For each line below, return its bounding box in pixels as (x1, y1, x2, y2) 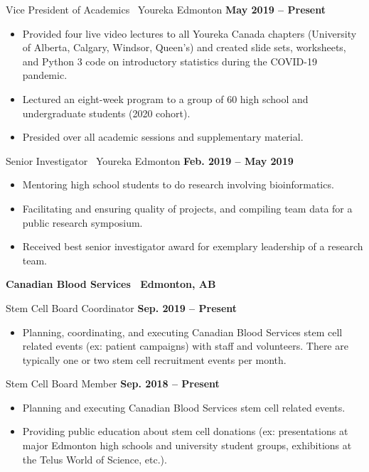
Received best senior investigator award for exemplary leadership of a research (22, 239, 363, 254)
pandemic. (22, 68, 68, 82)
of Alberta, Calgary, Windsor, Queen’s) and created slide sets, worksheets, (22, 40, 346, 55)
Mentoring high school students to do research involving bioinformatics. (22, 177, 334, 192)
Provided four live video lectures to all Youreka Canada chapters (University (22, 26, 357, 41)
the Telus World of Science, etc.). (22, 451, 167, 466)
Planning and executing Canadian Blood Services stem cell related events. (22, 399, 346, 414)
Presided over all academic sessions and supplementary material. (22, 129, 304, 144)
